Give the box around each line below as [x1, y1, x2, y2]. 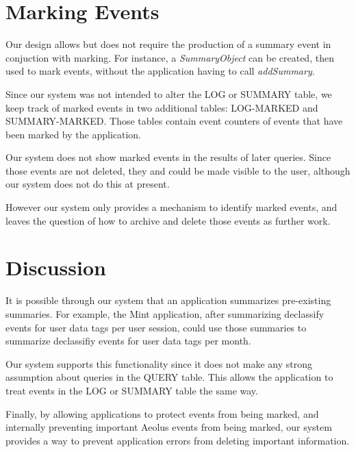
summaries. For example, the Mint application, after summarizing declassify [5, 306, 325, 321]
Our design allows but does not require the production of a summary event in [5, 37, 331, 51]
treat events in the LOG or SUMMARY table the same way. [5, 383, 258, 397]
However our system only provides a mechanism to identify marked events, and [5, 200, 338, 214]
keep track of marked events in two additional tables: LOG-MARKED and [5, 100, 318, 114]
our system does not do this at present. [5, 177, 170, 191]
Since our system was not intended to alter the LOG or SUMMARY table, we [5, 86, 332, 101]
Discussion [5, 253, 106, 281]
